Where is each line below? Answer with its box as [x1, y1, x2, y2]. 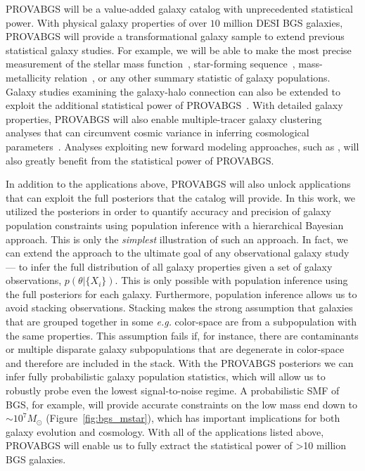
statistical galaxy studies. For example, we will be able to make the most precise [6, 42, 352, 57]
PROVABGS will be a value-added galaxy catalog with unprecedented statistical [6, 1, 353, 15]
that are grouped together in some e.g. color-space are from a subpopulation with [6, 314, 357, 329]
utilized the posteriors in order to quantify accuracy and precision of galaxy [6, 204, 331, 219]
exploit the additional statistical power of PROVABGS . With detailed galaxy [6, 98, 343, 112]
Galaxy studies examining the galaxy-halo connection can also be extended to [6, 84, 340, 98]
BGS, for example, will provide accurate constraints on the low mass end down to [6, 396, 358, 411]
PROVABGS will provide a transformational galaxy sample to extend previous [6, 29, 345, 44]
